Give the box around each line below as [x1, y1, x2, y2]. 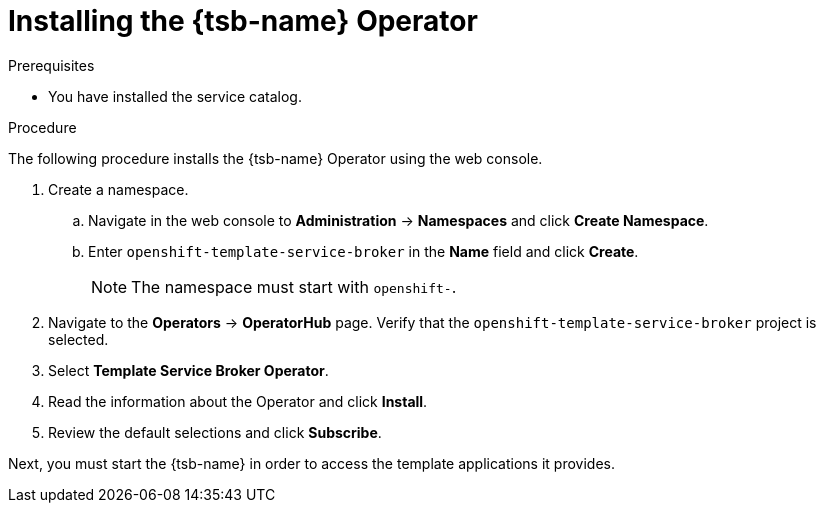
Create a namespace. [48, 180, 189, 198]
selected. [48, 330, 109, 348]
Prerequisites [8, 56, 95, 74]
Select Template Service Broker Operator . [48, 361, 329, 379]
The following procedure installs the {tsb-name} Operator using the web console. [8, 149, 543, 167]
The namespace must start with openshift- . [131, 276, 457, 297]
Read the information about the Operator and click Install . [48, 392, 428, 410]
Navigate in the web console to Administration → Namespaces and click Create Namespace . [88, 211, 709, 229]
